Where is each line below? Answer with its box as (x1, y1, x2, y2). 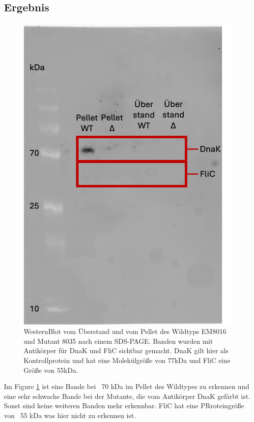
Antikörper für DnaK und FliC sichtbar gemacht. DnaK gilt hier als (24, 345, 228, 356)
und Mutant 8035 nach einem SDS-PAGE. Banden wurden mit (24, 335, 213, 346)
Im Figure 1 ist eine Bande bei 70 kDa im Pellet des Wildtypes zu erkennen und (4, 381, 250, 392)
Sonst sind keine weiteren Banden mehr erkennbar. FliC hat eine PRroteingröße (4, 400, 244, 411)
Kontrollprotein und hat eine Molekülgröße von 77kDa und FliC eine (24, 355, 230, 365)
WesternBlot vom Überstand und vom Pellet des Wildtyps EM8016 (24, 326, 226, 336)
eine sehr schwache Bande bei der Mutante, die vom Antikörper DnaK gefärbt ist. (4, 391, 251, 401)
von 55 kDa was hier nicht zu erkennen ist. (4, 410, 136, 420)
